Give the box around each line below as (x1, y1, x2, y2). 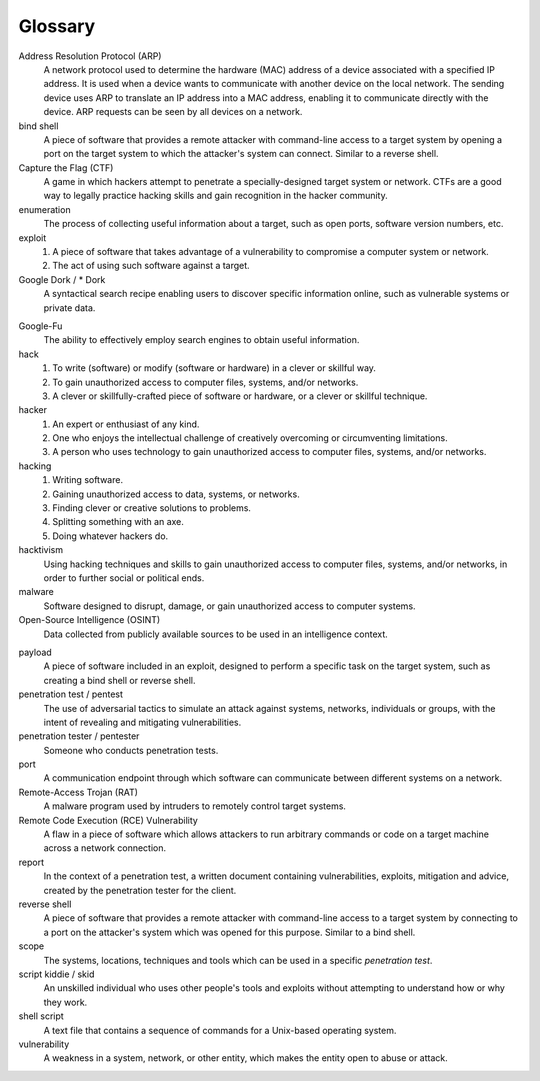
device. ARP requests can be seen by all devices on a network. (43, 106, 303, 118)
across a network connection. (43, 842, 167, 854)
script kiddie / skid (18, 968, 95, 980)
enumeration (18, 203, 71, 215)
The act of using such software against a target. (52, 260, 250, 272)
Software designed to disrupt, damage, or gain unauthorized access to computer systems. (43, 600, 416, 612)
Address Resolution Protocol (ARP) (18, 50, 162, 62)
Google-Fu (18, 320, 63, 332)
